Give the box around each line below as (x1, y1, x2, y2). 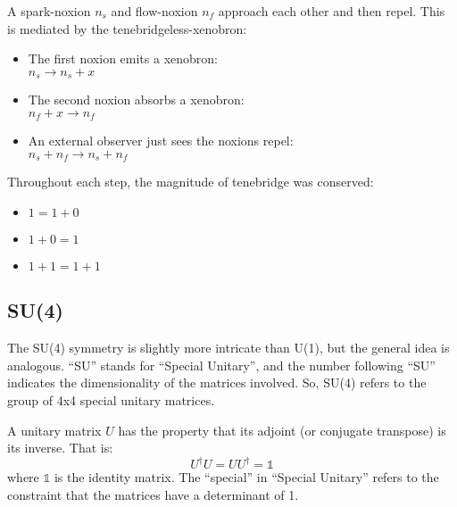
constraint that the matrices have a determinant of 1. (7, 485, 299, 503)
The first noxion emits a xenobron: (28, 49, 218, 68)
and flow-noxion (111, 2, 198, 20)
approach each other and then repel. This (218, 2, 445, 20)
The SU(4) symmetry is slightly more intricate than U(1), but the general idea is (7, 338, 450, 357)
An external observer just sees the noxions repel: (28, 131, 294, 150)
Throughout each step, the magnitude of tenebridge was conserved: (7, 172, 374, 191)
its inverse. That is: (7, 438, 113, 457)
